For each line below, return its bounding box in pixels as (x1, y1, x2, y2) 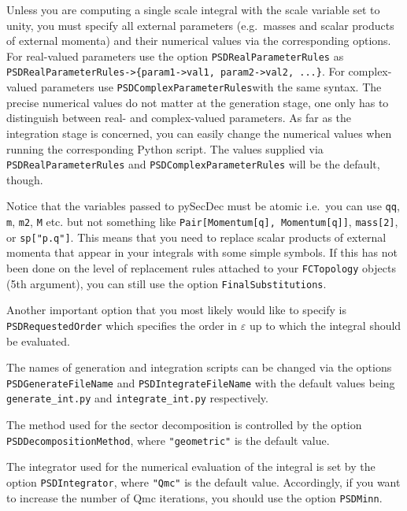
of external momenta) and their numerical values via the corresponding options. (6, 32, 391, 49)
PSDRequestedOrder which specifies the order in (6, 317, 238, 333)
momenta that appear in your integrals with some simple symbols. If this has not (6, 244, 398, 261)
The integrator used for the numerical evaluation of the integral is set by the (6, 458, 376, 475)
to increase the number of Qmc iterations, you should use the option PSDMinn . (6, 489, 383, 505)
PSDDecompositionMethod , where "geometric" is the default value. (6, 431, 330, 448)
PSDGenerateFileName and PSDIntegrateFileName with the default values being (6, 374, 395, 391)
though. (6, 171, 43, 187)
